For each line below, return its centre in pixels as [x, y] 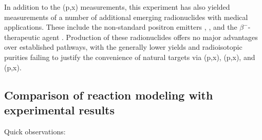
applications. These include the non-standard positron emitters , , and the [121, 27]
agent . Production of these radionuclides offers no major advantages [150, 37]
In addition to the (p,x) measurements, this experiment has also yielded [117, 7]
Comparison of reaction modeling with [109, 95]
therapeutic [22, 37]
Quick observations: [35, 131]
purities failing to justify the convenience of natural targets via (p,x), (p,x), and [130, 57]
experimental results [60, 109]
